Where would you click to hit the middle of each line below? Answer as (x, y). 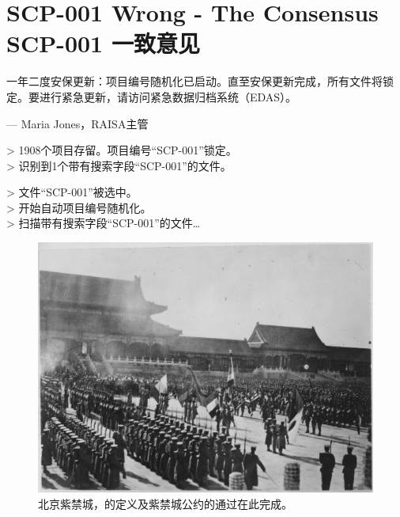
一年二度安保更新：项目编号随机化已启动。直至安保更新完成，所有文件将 (194, 81)
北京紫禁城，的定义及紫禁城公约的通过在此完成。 (165, 503)
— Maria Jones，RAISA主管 (77, 123)
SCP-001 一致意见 (103, 43)
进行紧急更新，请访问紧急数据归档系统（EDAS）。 (168, 96)
